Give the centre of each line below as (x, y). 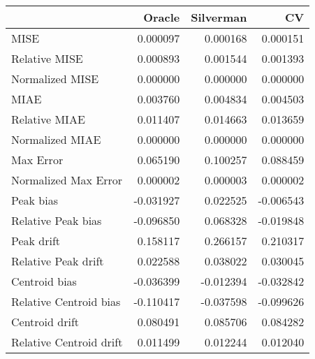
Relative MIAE (48, 119)
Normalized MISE (55, 79)
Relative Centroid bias (66, 301)
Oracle (162, 17)
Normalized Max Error (67, 180)
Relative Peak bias (57, 220)
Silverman (219, 17)
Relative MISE (47, 58)
